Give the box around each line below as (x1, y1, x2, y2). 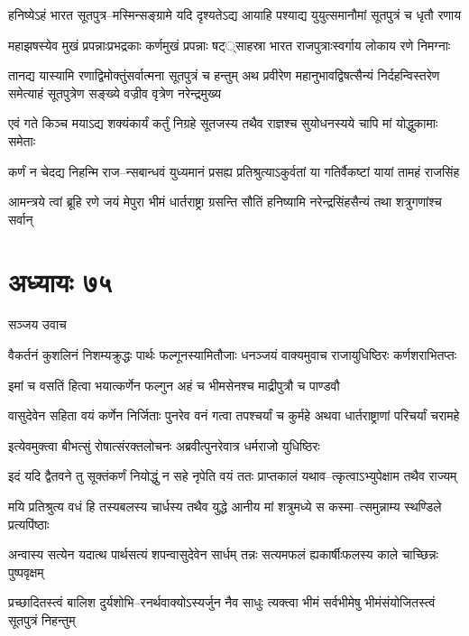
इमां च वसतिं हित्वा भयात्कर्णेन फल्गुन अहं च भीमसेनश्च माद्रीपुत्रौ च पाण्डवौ (8, 375, 340, 394)
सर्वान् (8, 209, 33, 228)
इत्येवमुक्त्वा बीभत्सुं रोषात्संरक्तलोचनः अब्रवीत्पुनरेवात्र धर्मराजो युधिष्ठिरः (8, 436, 320, 455)
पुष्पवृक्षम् (8, 562, 44, 581)
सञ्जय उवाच (8, 315, 67, 334)
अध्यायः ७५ (8, 263, 113, 300)
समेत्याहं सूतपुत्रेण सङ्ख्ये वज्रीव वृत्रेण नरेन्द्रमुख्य (8, 83, 222, 102)
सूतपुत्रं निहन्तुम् (8, 611, 76, 629)
